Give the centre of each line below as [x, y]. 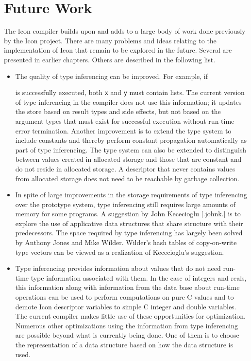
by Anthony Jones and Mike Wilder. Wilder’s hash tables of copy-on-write [126, 242]
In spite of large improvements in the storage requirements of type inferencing [131, 195]
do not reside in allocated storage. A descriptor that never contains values [125, 168]
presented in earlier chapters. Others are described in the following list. [110, 59]
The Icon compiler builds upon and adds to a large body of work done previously [125, 31]
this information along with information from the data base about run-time [127, 287]
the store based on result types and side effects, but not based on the [118, 111]
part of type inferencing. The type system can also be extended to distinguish [131, 149]
